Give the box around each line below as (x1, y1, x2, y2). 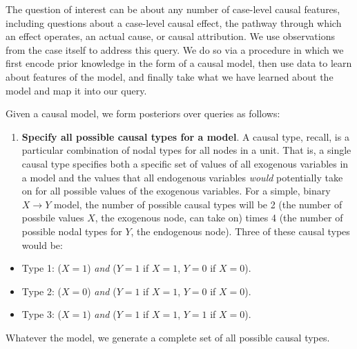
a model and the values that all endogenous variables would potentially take (21, 170, 343, 184)
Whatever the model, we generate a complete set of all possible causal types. (6, 330, 330, 344)
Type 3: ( (21, 307, 61, 321)
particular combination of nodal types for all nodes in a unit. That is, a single (21, 143, 351, 157)
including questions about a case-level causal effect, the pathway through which (6, 15, 342, 30)
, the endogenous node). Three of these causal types (131, 223, 350, 238)
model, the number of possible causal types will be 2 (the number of (53, 197, 342, 211)
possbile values (21, 210, 84, 225)
